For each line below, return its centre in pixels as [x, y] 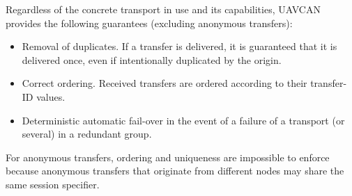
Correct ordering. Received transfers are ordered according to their [164, 83]
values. [51, 96]
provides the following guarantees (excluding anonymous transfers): [149, 23]
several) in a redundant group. [87, 134]
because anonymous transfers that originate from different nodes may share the [175, 171]
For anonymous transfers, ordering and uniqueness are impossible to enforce [168, 157]
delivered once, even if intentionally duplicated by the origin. [152, 59]
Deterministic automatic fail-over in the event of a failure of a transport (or [183, 120]
